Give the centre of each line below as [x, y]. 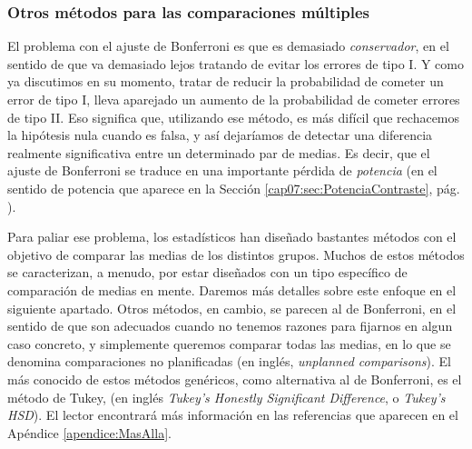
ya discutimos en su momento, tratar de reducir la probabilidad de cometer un [226, 81]
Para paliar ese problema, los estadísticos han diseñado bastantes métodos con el [232, 237]
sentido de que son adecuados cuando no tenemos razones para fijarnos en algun [230, 326]
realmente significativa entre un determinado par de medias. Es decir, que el [219, 152]
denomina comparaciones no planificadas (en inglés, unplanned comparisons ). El [229, 361]
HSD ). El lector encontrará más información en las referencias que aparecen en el [233, 415]
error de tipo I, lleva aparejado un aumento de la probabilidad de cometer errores [234, 99]
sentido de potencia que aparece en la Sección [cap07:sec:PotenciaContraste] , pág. [234, 188]
